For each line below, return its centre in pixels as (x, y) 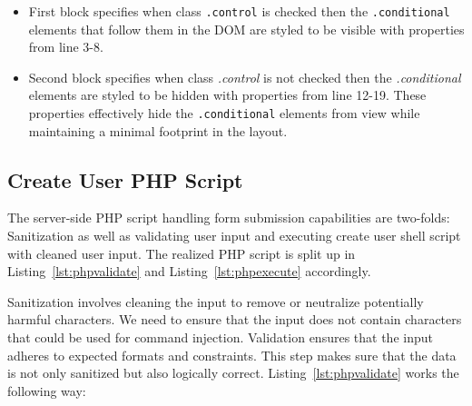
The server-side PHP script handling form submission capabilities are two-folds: (229, 218)
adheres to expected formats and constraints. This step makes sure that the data (232, 355)
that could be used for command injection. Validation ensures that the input (220, 337)
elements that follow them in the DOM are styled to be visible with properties (246, 29)
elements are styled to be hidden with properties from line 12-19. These (227, 95)
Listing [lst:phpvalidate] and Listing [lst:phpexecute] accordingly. (189, 271)
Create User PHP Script (125, 179)
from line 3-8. (66, 47)
